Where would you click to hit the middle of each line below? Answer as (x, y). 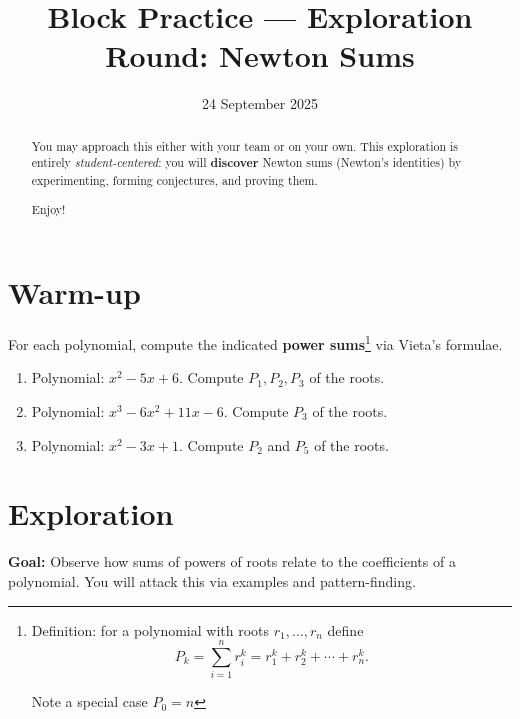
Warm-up (74, 292)
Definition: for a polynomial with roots (150, 629)
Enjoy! (48, 208)
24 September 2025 (260, 103)
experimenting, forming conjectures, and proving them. (174, 180)
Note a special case (89, 701)
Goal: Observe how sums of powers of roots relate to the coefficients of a (232, 561)
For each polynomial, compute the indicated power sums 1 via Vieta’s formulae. (255, 342)
